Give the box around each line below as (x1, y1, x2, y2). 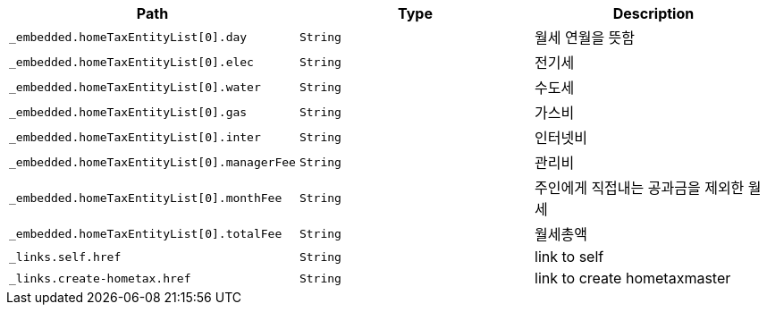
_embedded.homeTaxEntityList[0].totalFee (9, 226, 282, 240)
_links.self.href (9, 249, 122, 264)
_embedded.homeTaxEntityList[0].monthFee (9, 190, 282, 205)
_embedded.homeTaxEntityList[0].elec (9, 55, 254, 69)
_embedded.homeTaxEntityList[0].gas (9, 105, 248, 119)
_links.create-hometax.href (9, 271, 191, 285)
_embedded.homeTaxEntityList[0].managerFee (9, 155, 296, 169)
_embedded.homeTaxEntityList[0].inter (9, 130, 261, 144)
